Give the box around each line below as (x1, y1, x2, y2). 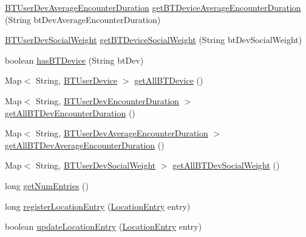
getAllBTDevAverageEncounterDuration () (5, 138, 165, 151)
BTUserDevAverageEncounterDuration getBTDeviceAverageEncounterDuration (5, 1, 301, 13)
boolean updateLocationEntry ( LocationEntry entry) (5, 220, 202, 233)
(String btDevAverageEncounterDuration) (5, 13, 161, 25)
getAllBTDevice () (134, 74, 203, 87)
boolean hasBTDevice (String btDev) (5, 53, 144, 66)
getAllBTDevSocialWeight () (172, 159, 280, 172)
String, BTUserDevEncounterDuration (35, 94, 179, 107)
